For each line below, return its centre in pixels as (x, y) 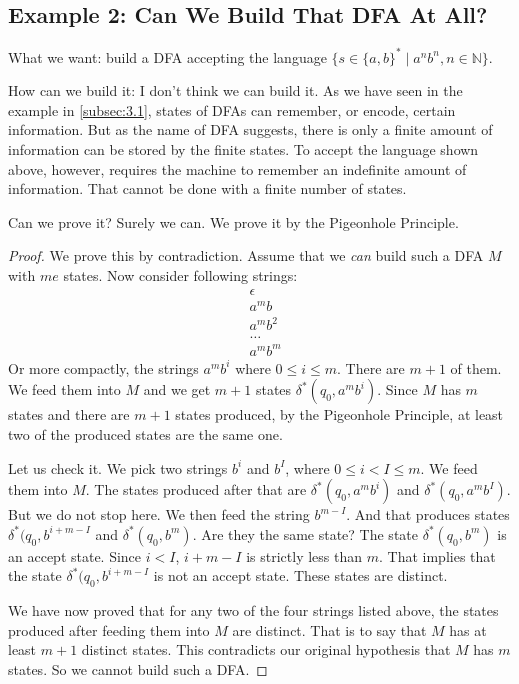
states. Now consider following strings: (180, 275)
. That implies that (437, 555)
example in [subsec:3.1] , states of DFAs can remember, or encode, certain (232, 109)
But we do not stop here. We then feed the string (159, 514)
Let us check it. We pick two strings (118, 467)
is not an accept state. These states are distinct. (300, 575)
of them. (476, 367)
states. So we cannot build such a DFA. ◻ (138, 669)
